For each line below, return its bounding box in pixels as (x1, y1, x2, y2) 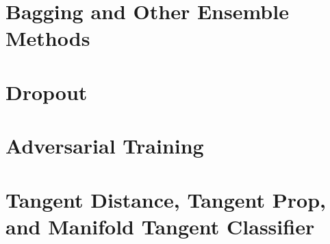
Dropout (5, 77, 88, 106)
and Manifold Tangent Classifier (5, 212, 315, 240)
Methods (5, 24, 90, 52)
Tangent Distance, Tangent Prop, (5, 185, 327, 213)
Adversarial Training (5, 132, 204, 160)
